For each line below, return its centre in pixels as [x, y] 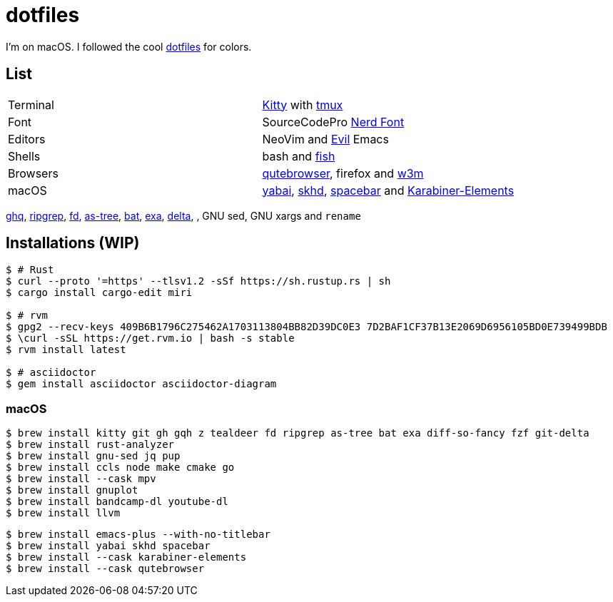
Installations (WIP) [73, 243]
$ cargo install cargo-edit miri [99, 293]
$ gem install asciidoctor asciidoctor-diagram [141, 384]
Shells [24, 156]
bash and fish [299, 156]
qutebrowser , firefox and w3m [343, 173]
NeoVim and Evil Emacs [325, 139]
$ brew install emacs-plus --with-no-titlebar [138, 535]
